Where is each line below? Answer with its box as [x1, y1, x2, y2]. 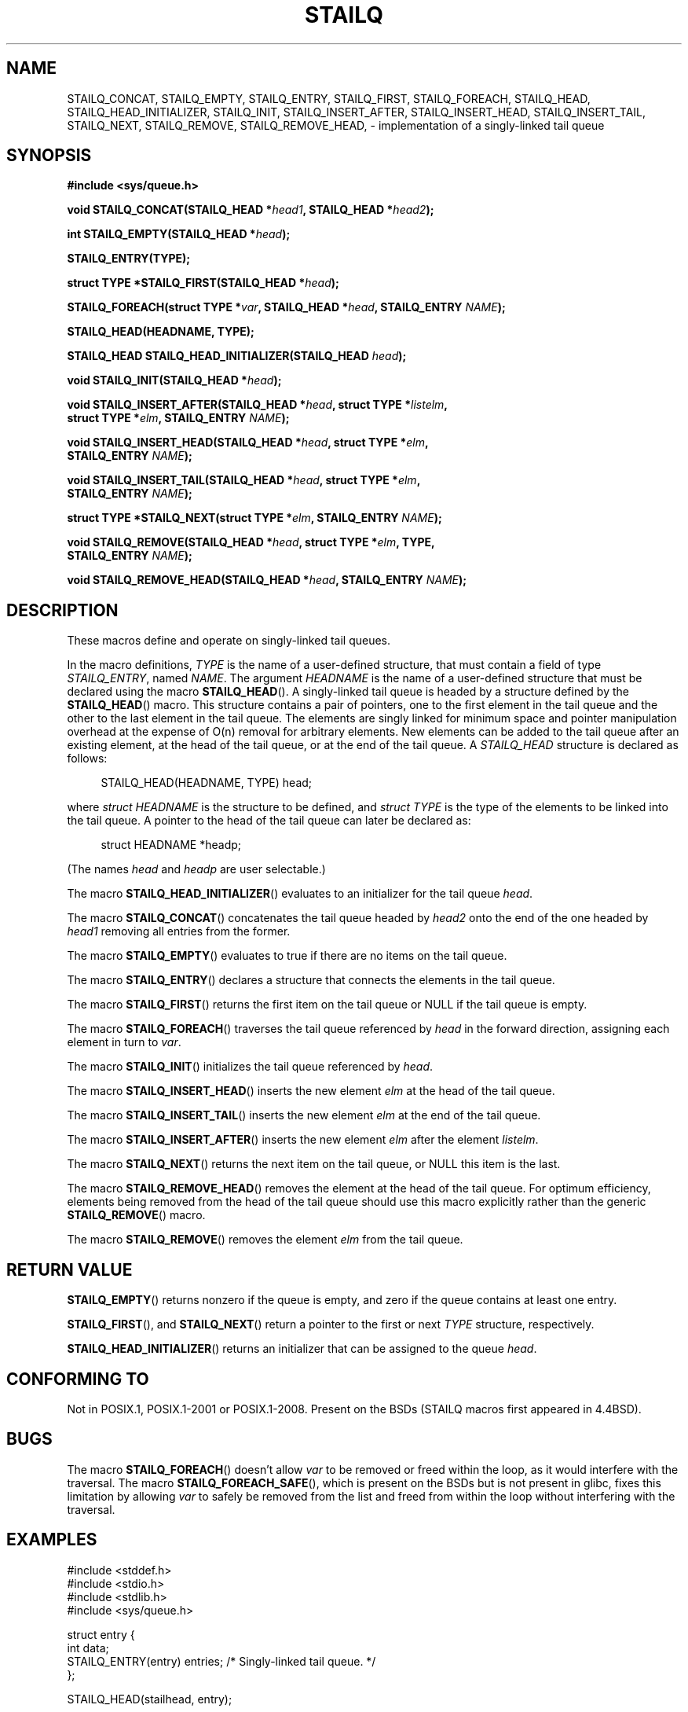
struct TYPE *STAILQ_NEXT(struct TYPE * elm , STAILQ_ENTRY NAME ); [67, 511, 442, 525]
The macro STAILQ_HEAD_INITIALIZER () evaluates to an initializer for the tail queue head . [67, 887, 533, 901]
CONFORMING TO [6, 1368, 149, 1389]
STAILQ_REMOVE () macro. [67, 1208, 206, 1222]
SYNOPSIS [6, 145, 92, 166]
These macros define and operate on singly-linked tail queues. [67, 634, 391, 648]
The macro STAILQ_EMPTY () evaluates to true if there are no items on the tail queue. [67, 949, 507, 963]
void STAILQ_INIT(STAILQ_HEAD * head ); [67, 373, 282, 388]
